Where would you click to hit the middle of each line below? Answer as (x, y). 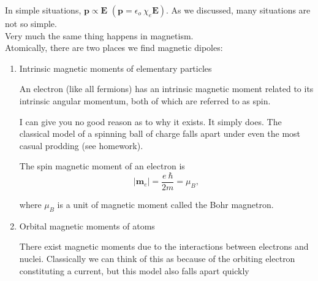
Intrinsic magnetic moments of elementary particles (115, 68)
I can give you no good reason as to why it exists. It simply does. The (150, 121)
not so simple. (31, 23)
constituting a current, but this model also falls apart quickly (134, 270)
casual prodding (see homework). (81, 145)
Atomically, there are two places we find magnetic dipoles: (114, 48)
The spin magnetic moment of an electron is (102, 166)
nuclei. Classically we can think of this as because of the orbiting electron (157, 258)
